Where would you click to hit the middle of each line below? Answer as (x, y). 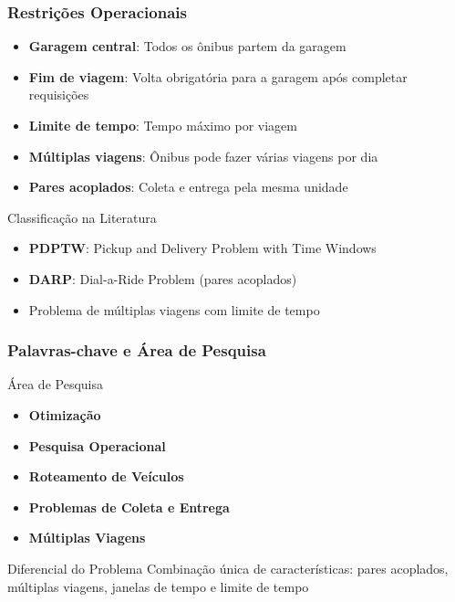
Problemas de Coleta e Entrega (129, 507)
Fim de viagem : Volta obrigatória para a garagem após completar (218, 76)
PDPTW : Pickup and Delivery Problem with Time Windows (202, 248)
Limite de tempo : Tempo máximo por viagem (163, 125)
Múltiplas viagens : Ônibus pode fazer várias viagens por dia (203, 156)
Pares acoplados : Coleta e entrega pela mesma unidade (188, 187)
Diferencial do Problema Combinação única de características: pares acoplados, (228, 568)
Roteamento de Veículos (106, 476)
